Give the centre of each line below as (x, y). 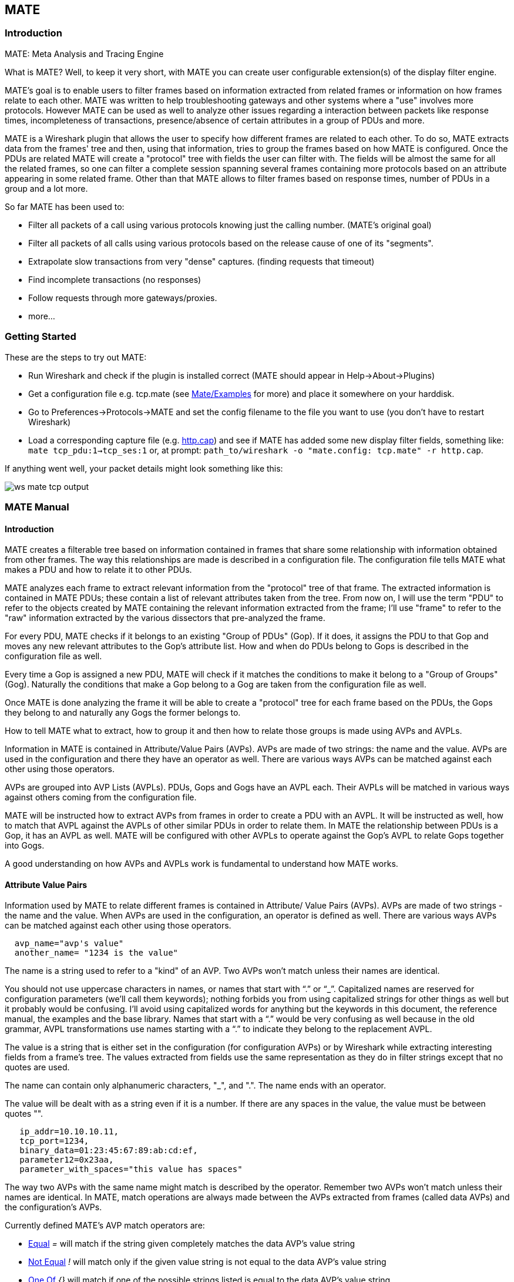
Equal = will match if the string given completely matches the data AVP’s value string (192, 1244)
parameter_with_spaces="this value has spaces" (131, 1169)
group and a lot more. (46, 188)
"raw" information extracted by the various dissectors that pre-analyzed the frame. (165, 618)
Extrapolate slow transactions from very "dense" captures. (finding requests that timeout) (201, 261)
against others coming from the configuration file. (101, 797)
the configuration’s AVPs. (53, 1207)
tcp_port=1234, (54, 1141)
